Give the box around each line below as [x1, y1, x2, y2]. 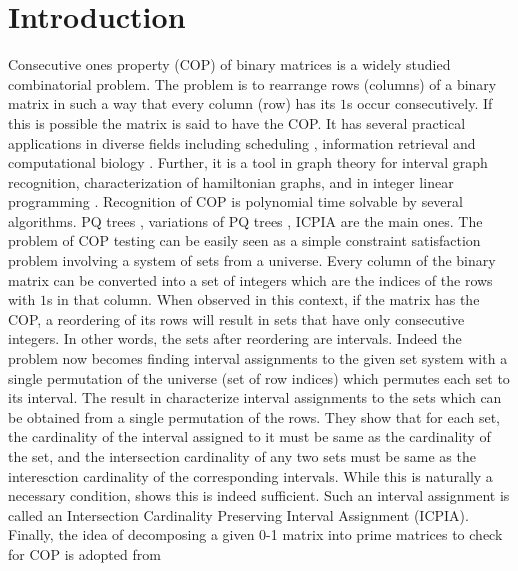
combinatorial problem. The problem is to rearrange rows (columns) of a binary [8, 73, 497, 94]
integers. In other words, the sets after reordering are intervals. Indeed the [8, 328, 462, 349]
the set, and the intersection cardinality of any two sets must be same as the [8, 446, 476, 466]
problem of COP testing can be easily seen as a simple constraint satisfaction [8, 230, 481, 251]
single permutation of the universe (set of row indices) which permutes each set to [8, 367, 510, 388]
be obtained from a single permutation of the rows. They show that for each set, [8, 406, 501, 427]
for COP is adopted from [8, 543, 161, 564]
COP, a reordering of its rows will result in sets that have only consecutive [8, 308, 465, 329]
